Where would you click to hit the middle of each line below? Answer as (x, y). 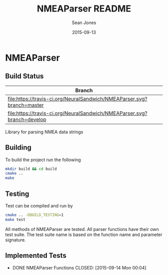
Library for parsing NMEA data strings (44, 132)
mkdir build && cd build (31, 169)
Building (18, 148)
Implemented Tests (36, 256)
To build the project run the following (43, 160)
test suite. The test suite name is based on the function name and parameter (84, 234)
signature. (15, 240)
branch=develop (27, 119)
